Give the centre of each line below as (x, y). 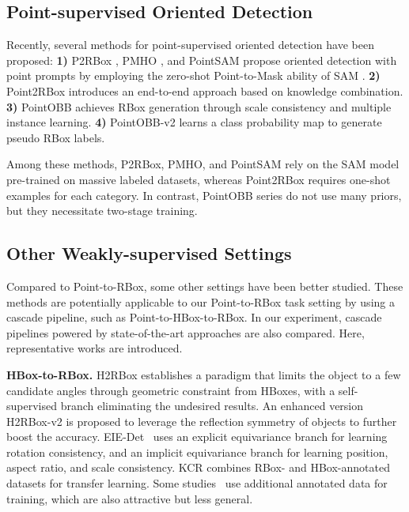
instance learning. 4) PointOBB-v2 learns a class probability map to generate (194, 122)
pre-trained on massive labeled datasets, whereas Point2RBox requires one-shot (199, 179)
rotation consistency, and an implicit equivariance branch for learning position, (197, 452)
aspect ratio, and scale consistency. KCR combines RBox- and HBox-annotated (198, 467)
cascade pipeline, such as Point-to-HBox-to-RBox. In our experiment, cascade (194, 317)
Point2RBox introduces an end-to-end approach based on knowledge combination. (205, 90)
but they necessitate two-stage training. (102, 211)
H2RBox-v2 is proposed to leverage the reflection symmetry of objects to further (202, 421)
